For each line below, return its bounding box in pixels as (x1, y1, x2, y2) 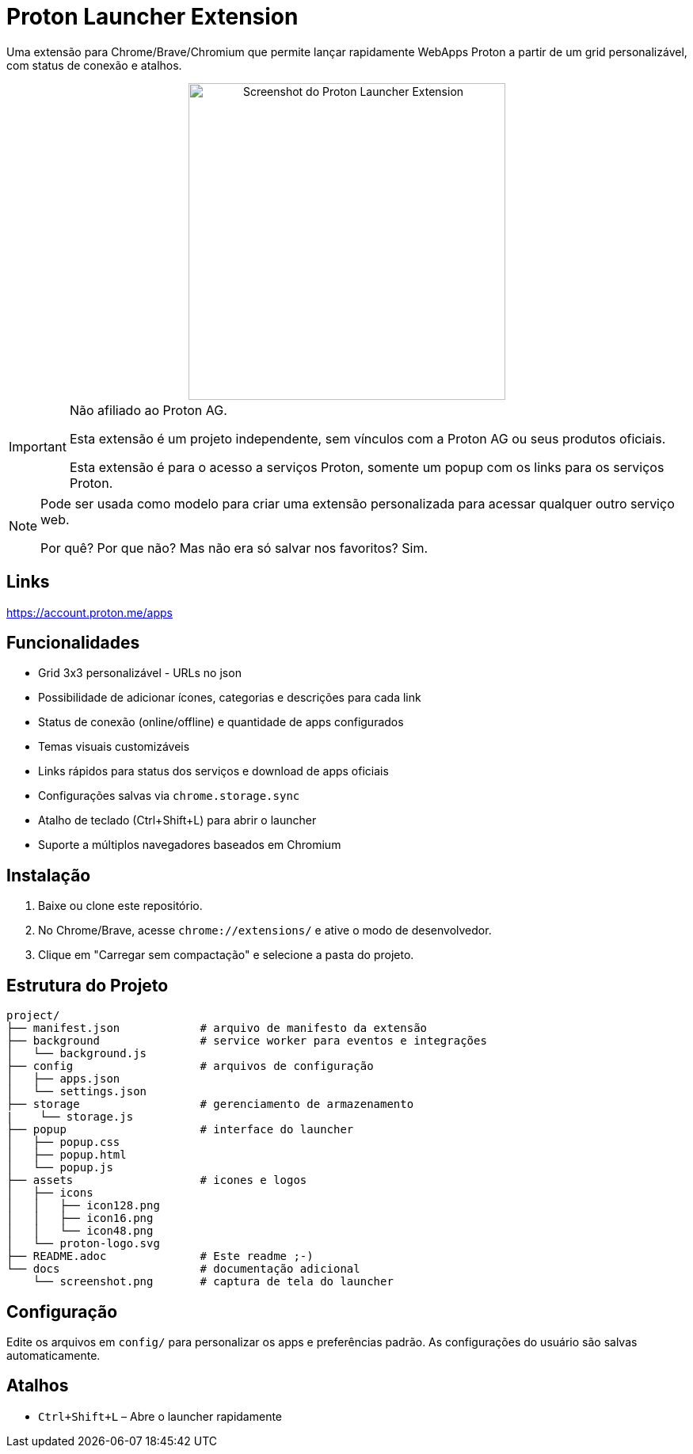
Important (9, 438, 67, 455)
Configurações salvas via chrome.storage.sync (38, 789, 300, 803)
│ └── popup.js (6, 1161, 113, 1174)
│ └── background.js (6, 1047, 147, 1060)
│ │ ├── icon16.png (6, 1212, 154, 1225)
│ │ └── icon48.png (6, 1224, 154, 1238)
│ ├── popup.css (6, 1136, 120, 1149)
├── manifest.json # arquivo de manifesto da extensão (6, 1022, 428, 1035)
